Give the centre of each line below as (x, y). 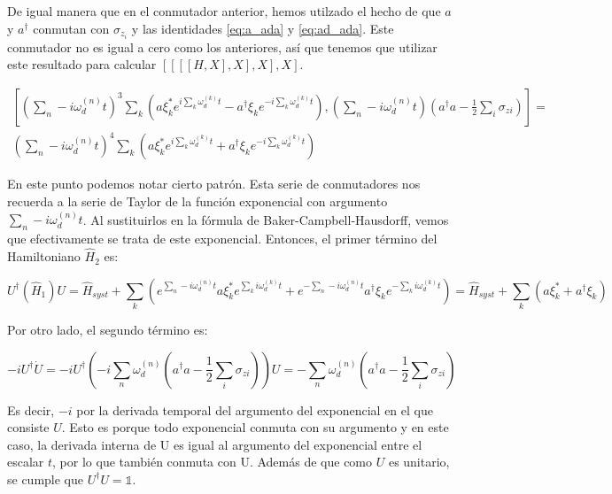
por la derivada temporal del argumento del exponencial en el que (255, 409)
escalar (26, 462)
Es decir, (31, 409)
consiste (28, 427)
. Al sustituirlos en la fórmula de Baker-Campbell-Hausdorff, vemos (266, 219)
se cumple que (46, 479)
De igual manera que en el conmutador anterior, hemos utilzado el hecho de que (224, 11)
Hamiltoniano (44, 256)
